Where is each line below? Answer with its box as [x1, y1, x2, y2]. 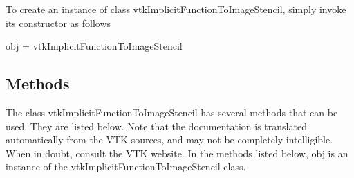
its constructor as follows [6, 15, 111, 30]
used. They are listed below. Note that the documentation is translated [6, 118, 307, 133]
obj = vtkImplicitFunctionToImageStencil [6, 39, 183, 53]
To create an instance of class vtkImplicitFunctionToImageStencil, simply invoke [6, 2, 346, 16]
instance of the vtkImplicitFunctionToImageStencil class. [6, 159, 246, 174]
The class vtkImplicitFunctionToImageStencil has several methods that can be [6, 105, 338, 119]
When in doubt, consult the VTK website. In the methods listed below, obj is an [6, 145, 348, 160]
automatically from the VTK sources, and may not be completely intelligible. [6, 132, 333, 147]
